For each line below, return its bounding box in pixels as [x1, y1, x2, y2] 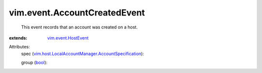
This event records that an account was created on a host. [21, 24, 138, 30]
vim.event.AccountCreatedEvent [9, 7, 145, 18]
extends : [9, 35, 28, 41]
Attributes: [9, 44, 30, 50]
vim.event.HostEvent [47, 35, 89, 41]
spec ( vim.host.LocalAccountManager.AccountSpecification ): [21, 51, 144, 57]
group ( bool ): [21, 59, 48, 65]
